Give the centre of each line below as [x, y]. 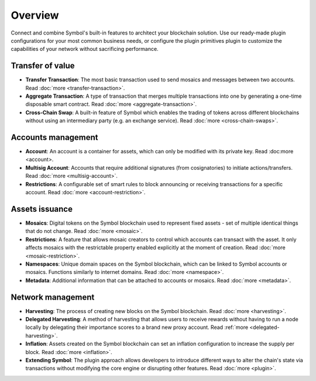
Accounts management [55, 137]
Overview [35, 15]
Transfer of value [43, 66]
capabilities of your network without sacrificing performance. [85, 49]
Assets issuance [42, 209]
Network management [53, 297]
